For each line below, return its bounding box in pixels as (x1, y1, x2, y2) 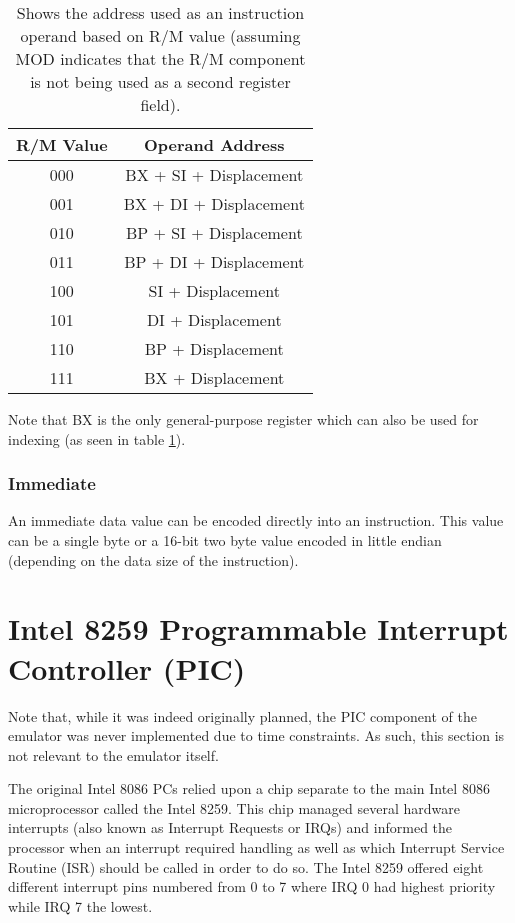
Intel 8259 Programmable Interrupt (8, 608, 509, 649)
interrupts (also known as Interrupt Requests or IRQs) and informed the (8, 817, 453, 838)
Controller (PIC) (8, 647, 246, 688)
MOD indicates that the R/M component (15, 47, 306, 70)
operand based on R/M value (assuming (20, 24, 301, 47)
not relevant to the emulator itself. (8, 744, 219, 765)
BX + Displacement (144, 366, 285, 389)
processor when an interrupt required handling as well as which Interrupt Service (8, 837, 505, 858)
